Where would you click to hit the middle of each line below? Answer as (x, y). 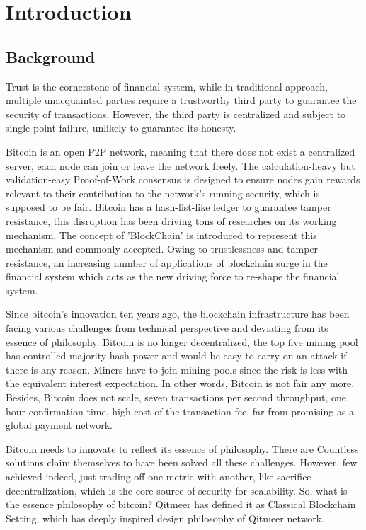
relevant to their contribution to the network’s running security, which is (163, 193)
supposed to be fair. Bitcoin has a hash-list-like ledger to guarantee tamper (168, 207)
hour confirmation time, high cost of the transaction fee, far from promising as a (180, 411)
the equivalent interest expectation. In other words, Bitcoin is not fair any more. (180, 383)
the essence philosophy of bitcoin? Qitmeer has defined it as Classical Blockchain (181, 504)
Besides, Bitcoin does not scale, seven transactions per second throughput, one (176, 397)
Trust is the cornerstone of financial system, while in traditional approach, (167, 86)
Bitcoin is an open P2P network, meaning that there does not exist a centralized (181, 151)
